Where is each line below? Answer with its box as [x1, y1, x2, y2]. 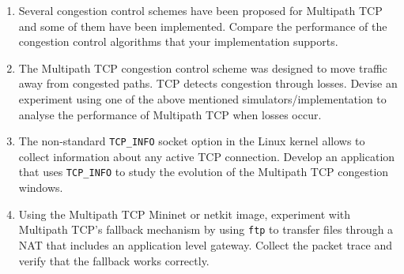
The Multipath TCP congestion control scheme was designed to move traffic [18, 59, 387, 76]
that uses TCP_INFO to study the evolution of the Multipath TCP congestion [18, 163, 389, 180]
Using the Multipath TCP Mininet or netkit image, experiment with [18, 205, 351, 222]
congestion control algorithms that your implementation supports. [18, 33, 338, 50]
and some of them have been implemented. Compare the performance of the [18, 17, 387, 34]
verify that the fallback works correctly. [18, 252, 210, 268]
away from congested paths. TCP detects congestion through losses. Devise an [18, 75, 398, 92]
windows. [18, 179, 63, 196]
